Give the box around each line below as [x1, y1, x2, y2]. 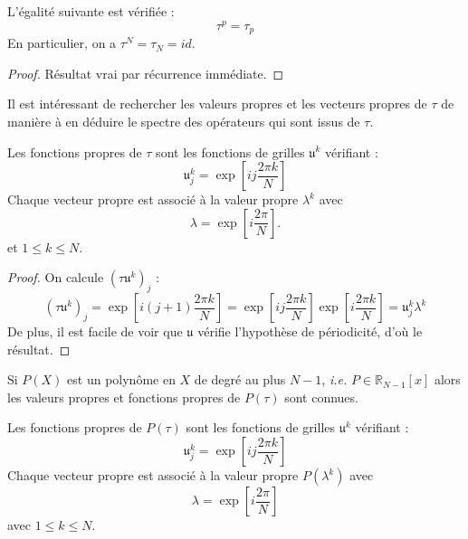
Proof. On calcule [7, 268, 104, 287]
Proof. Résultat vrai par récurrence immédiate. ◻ [7, 63, 284, 82]
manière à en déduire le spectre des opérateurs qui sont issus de [7, 111, 360, 130]
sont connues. [284, 387, 358, 406]
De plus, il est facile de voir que [7, 322, 183, 341]
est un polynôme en [67, 370, 176, 389]
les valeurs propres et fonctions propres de [7, 387, 241, 406]
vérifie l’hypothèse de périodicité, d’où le [197, 322, 423, 341]
